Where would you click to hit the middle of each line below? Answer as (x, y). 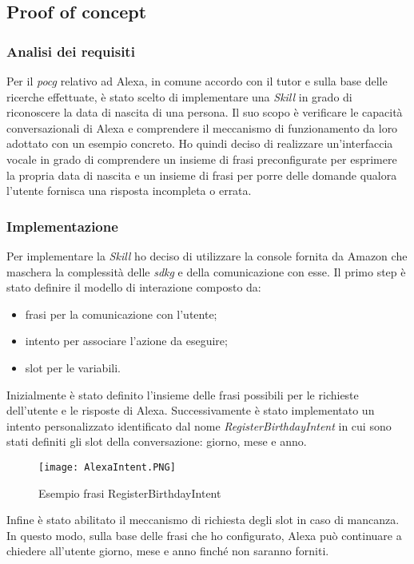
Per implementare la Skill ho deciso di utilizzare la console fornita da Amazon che (207, 255)
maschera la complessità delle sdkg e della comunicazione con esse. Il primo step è (206, 271)
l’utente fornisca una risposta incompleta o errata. (129, 191)
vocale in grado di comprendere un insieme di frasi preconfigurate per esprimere (202, 159)
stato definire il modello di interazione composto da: (134, 287)
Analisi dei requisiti (71, 51)
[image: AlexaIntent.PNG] (107, 467)
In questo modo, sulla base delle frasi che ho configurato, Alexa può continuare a (204, 535)
